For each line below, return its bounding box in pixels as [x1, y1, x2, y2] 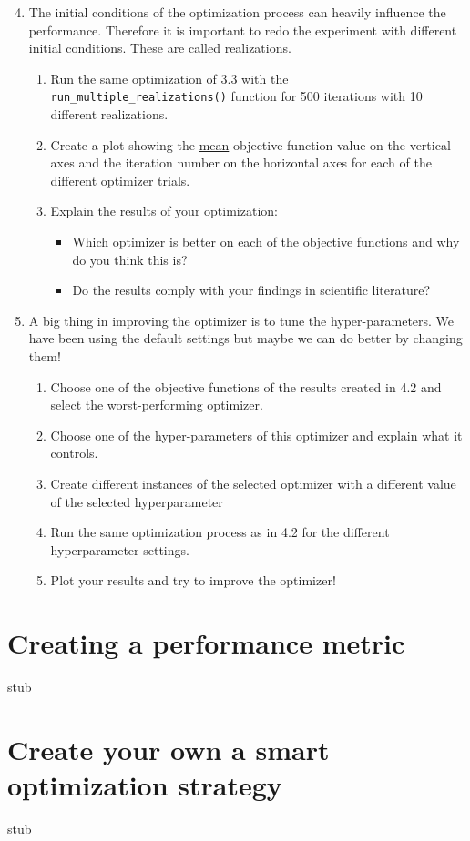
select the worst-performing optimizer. [50, 395, 263, 414]
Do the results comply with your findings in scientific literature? [72, 280, 431, 299]
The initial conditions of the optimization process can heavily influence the [28, 3, 446, 21]
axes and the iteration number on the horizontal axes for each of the [50, 153, 432, 172]
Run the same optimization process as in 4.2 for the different [50, 522, 390, 542]
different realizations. [50, 105, 169, 124]
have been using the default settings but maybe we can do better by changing [28, 329, 463, 348]
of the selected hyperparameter [50, 491, 223, 511]
